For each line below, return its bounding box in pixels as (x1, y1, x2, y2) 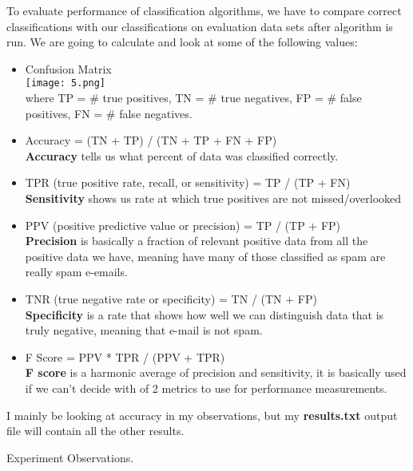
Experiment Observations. (6, 449, 134, 465)
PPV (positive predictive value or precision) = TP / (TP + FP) (25, 216, 341, 233)
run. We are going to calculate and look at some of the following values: (6, 34, 358, 50)
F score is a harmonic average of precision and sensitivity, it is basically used (25, 364, 407, 381)
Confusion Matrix (25, 60, 112, 77)
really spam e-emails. (25, 263, 128, 280)
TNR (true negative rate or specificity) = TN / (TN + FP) (25, 290, 317, 307)
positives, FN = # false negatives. (25, 105, 193, 121)
